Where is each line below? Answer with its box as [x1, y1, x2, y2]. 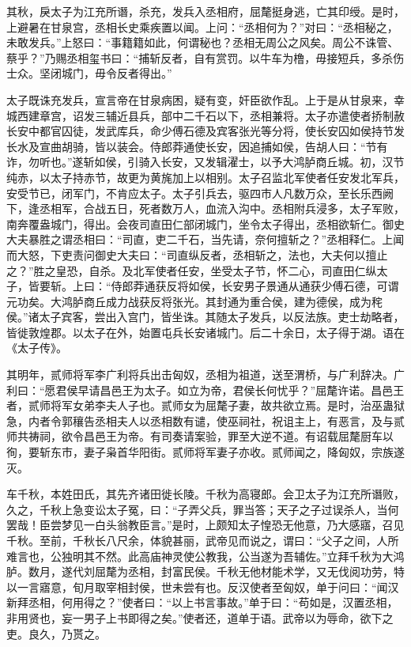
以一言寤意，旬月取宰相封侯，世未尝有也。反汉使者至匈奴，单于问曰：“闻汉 [6, 578, 399, 595]
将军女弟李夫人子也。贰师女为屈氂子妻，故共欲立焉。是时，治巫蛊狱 [50, 397, 405, 414]
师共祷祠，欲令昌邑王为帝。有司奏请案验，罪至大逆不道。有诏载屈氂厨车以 [6, 428, 394, 445]
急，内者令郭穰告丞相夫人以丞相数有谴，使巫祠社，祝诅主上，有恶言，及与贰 [6, 412, 405, 429]
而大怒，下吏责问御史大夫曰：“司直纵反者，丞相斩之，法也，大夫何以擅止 [6, 246, 388, 263]
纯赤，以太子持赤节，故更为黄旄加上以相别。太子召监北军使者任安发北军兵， [6, 168, 405, 185]
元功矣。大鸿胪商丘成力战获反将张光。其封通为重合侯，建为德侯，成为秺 [6, 293, 383, 309]
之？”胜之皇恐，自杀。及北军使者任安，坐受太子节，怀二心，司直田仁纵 [6, 262, 377, 278]
